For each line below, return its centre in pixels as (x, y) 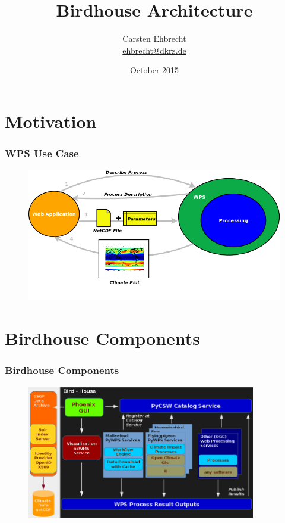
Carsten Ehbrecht (154, 38)
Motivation (51, 121)
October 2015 (154, 70)
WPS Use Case (42, 153)
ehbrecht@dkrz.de (154, 50)
